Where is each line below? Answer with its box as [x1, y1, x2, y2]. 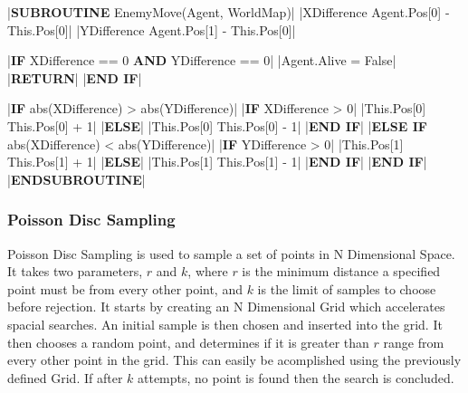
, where [187, 262, 228, 281]
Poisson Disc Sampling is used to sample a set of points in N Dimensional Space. [7, 244, 455, 263]
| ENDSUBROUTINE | [7, 169, 146, 188]
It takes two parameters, [7, 262, 143, 281]
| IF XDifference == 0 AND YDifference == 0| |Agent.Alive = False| [7, 51, 396, 70]
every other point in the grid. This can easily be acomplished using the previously [7, 350, 462, 369]
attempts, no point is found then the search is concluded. [138, 368, 454, 387]
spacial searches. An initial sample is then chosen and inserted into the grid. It [7, 314, 443, 333]
